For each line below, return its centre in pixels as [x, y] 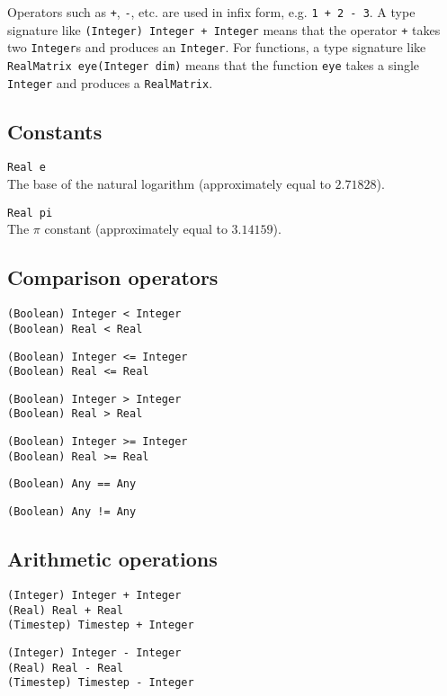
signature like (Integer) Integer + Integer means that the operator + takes [224, 29]
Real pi [30, 213]
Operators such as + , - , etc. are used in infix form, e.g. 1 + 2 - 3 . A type [211, 12]
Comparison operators [113, 277]
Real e [27, 168]
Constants [55, 131]
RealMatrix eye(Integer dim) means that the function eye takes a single [214, 64]
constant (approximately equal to [136, 229]
